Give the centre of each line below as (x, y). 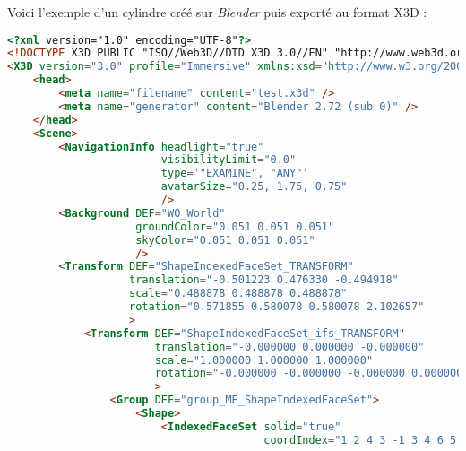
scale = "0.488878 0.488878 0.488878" (238, 294)
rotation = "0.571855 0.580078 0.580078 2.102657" (277, 307)
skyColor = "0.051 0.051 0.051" (225, 240)
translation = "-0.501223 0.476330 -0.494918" (264, 280)
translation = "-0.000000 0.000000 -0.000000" (289, 347)
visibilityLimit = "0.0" (229, 160)
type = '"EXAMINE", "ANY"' (235, 173)
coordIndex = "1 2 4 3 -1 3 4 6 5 (360, 440)
